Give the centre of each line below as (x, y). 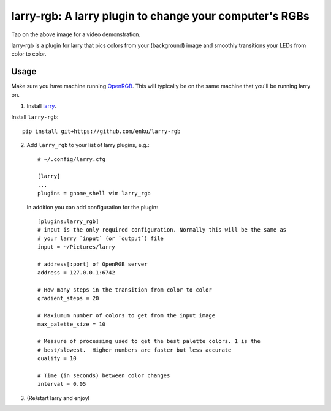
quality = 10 (57, 359)
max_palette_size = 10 (72, 324)
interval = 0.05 (62, 384)
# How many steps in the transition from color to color (125, 290)
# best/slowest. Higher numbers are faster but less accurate (135, 350)
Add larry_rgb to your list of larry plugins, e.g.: (88, 145)
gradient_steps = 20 (68, 298)
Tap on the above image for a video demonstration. (76, 34)
